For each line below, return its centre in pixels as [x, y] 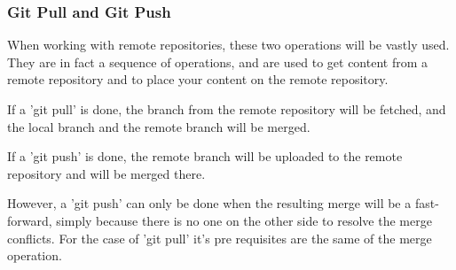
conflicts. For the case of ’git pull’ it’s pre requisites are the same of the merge [220, 238]
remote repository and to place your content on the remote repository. [198, 79]
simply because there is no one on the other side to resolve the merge [244, 220]
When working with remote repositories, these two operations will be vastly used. [228, 45]
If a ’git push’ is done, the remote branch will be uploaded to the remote [205, 156]
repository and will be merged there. [106, 173]
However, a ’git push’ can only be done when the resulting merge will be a [209, 203]
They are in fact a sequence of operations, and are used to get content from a [218, 62]
